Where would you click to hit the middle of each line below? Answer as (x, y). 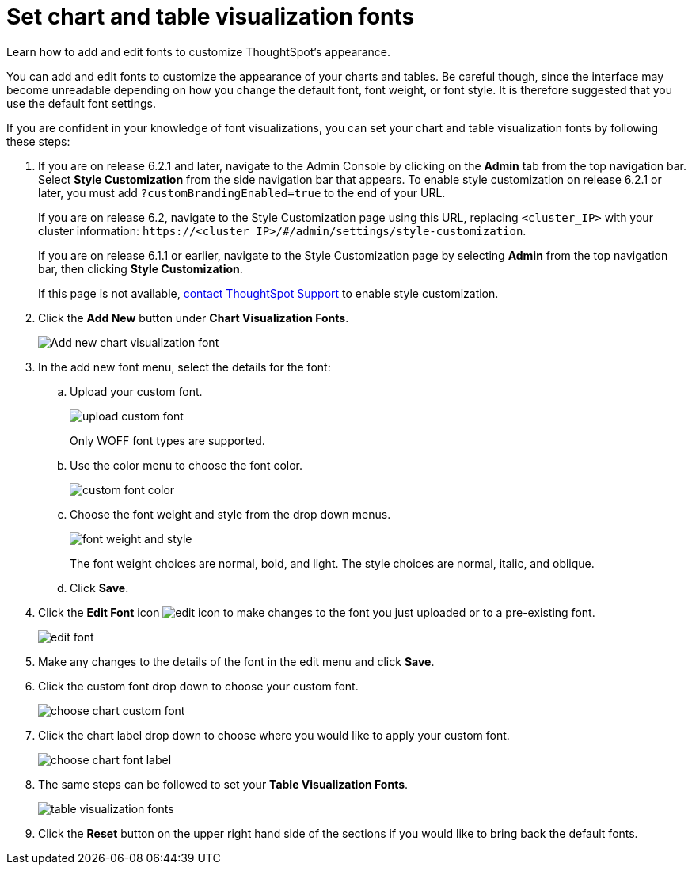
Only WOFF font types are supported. (167, 440)
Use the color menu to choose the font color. (186, 465)
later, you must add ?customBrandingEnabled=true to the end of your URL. (242, 192)
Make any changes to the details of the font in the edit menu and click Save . (236, 661)
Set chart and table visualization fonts (211, 17)
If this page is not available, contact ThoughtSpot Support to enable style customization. (268, 293)
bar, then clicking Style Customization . (141, 268)
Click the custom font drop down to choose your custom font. (198, 686)
